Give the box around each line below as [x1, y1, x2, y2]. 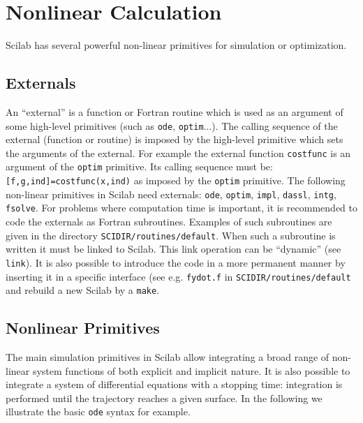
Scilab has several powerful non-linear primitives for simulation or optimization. [6, 38, 347, 52]
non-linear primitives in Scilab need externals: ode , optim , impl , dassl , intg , [6, 186, 336, 201]
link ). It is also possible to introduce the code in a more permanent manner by [6, 255, 346, 269]
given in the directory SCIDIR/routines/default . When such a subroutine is [6, 228, 336, 242]
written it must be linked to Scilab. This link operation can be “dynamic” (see [6, 242, 341, 256]
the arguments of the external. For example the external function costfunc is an [6, 145, 351, 160]
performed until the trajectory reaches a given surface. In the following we [6, 390, 323, 405]
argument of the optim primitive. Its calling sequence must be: [6, 159, 273, 174]
